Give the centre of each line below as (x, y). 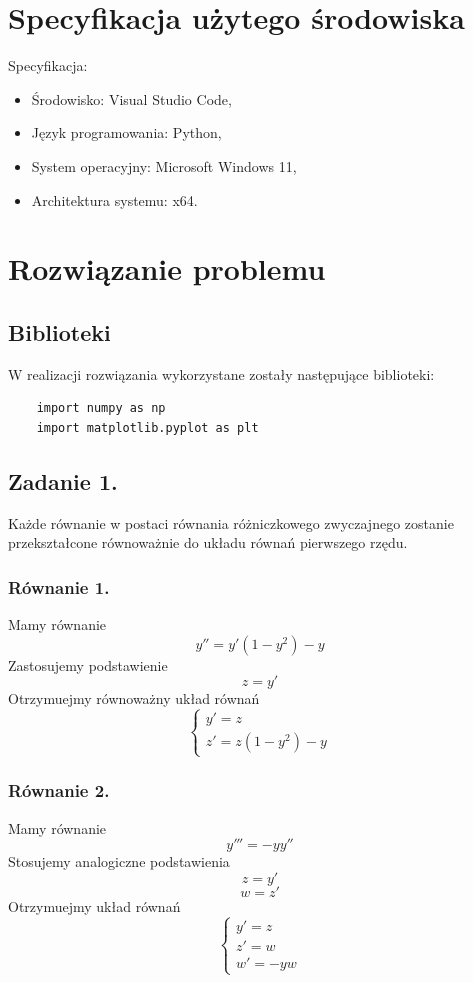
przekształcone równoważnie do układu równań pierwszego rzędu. (208, 542)
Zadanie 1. (63, 480)
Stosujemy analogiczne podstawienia (119, 861)
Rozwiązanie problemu (167, 268)
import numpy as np (101, 408)
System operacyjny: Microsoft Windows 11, (164, 165)
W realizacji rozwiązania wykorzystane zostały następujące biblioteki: (221, 373)
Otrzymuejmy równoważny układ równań (134, 698)
